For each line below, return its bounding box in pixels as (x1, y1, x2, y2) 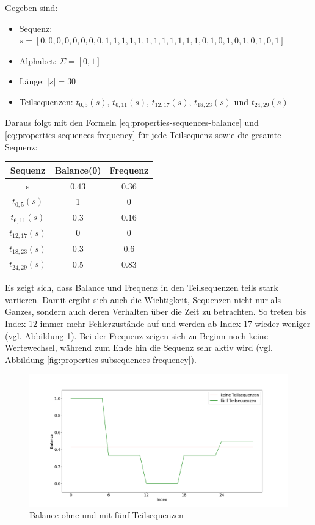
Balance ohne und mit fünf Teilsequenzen (29, 508, 184, 521)
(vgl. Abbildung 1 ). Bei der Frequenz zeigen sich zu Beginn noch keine (5, 329, 268, 342)
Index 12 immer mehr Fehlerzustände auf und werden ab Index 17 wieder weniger (5, 317, 311, 329)
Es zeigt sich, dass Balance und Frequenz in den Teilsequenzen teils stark (5, 281, 278, 294)
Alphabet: (19, 54, 57, 67)
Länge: (19, 75, 45, 87)
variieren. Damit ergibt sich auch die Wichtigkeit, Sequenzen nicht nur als (5, 293, 281, 306)
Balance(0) (54, 163, 101, 176)
